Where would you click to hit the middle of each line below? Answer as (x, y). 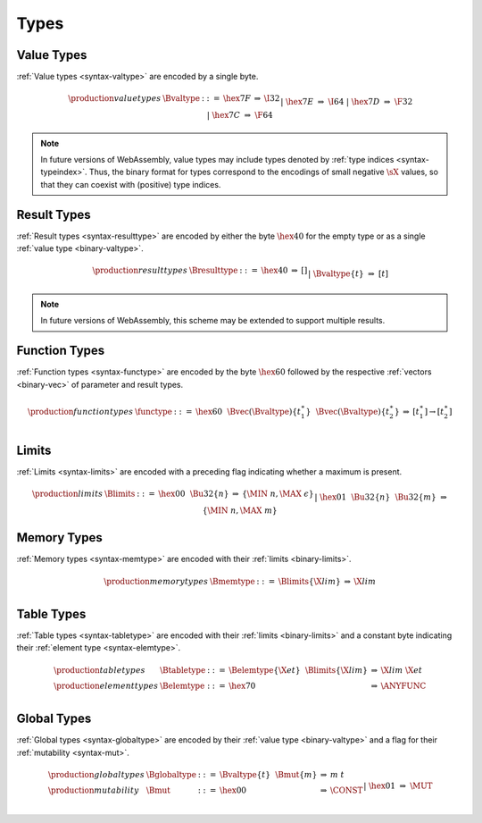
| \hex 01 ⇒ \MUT (398, 785)
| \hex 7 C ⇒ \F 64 (240, 115)
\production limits (67, 494)
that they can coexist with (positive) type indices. (131, 184)
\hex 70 (242, 685)
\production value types (115, 99)
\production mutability (93, 790)
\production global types (96, 774)
